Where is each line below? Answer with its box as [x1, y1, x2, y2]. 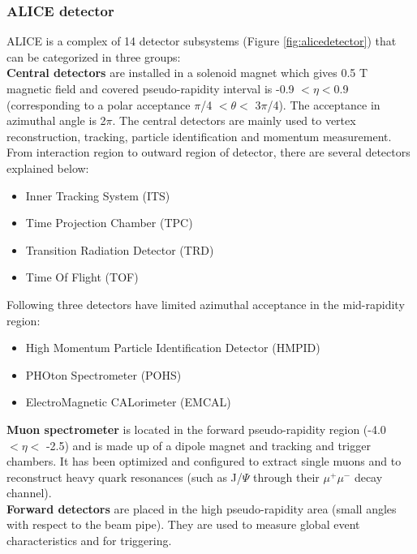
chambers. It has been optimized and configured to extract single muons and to [6, 453, 402, 470]
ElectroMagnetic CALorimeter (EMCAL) [25, 393, 231, 410]
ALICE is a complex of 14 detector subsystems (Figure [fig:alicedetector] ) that [6, 32, 397, 49]
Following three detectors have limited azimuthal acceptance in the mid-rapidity [6, 295, 405, 312]
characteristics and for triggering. [6, 532, 172, 549]
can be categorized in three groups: [6, 48, 181, 65]
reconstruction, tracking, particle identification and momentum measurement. [6, 127, 392, 144]
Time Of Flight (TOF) [25, 268, 139, 286]
